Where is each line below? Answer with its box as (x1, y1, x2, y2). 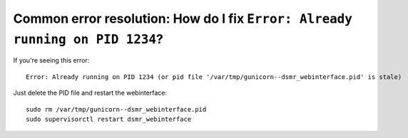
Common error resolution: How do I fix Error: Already (13, 11, 353, 26)
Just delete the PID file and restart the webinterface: (13, 89, 168, 97)
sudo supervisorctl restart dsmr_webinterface (26, 115, 192, 123)
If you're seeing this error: (13, 56, 90, 65)
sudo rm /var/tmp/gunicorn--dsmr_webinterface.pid (26, 105, 207, 113)
